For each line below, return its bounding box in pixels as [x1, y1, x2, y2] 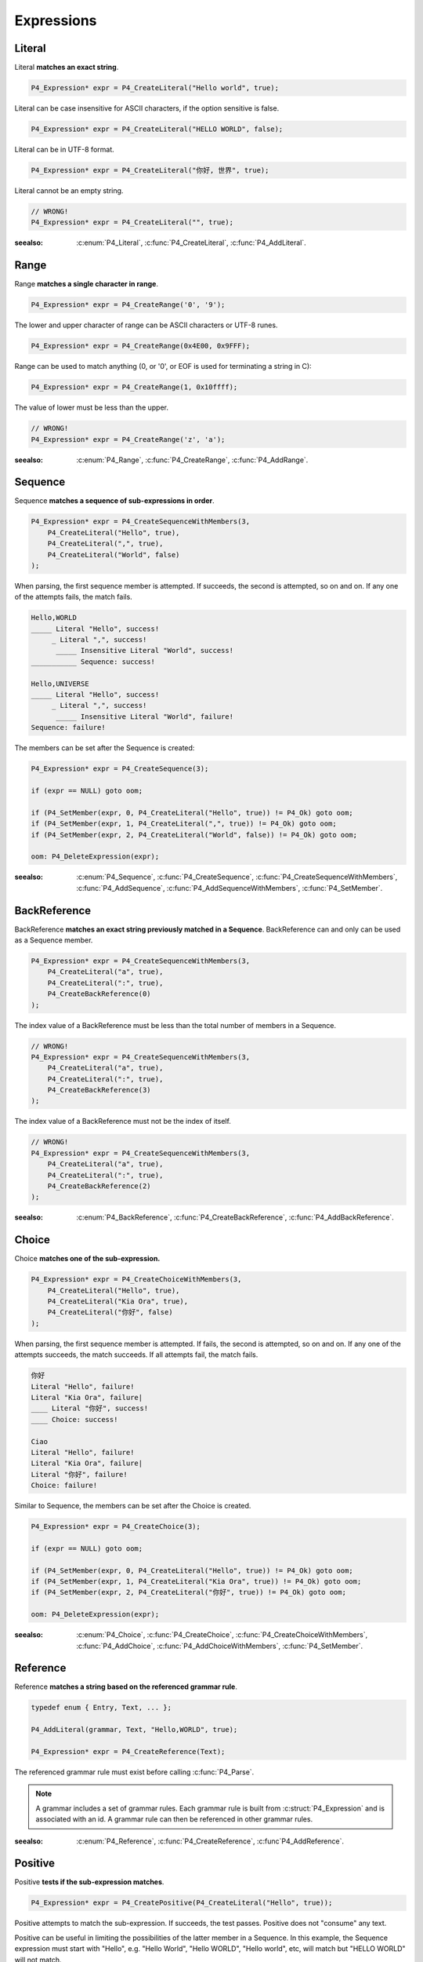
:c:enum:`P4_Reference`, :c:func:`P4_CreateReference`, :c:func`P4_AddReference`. [76, 1836, 345, 1846]
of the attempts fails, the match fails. [14, 593, 132, 602]
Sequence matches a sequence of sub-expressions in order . [14, 496, 215, 505]
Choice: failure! [31, 1481, 98, 1490]
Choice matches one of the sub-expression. [14, 1254, 161, 1264]
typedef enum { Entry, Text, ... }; [31, 1703, 172, 1712]
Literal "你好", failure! [31, 1470, 128, 1479]
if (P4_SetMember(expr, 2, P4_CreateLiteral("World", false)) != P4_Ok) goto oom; [31, 830, 358, 839]
